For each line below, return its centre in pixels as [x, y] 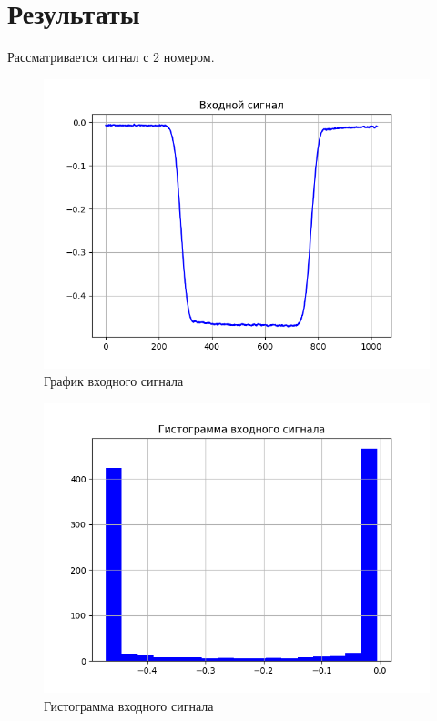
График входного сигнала [114, 381]
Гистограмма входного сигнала [129, 705]
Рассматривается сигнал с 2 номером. [111, 57]
